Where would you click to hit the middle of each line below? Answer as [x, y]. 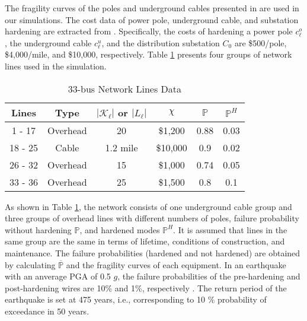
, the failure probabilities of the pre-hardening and [209, 276]
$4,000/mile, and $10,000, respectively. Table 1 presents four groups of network [148, 54]
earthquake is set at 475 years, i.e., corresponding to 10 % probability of [136, 299]
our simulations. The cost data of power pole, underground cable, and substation [152, 19]
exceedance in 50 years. [47, 311]
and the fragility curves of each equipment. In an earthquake [176, 264]
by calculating [30, 264]
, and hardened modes [120, 229]
